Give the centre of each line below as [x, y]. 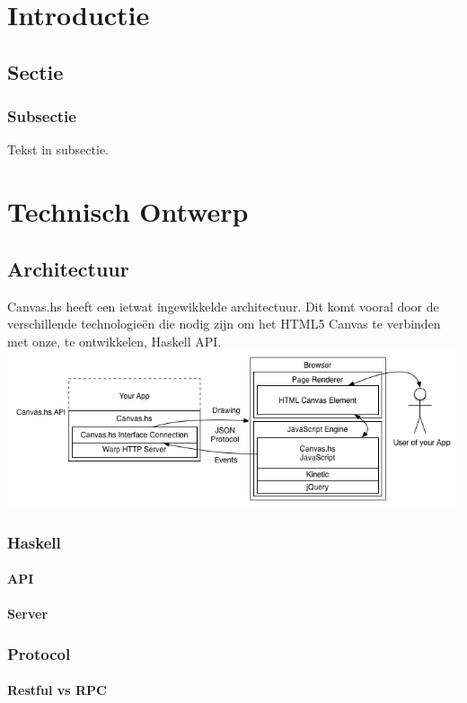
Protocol [39, 653]
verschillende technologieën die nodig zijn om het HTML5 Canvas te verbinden [224, 324]
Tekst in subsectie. [58, 149]
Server [28, 614]
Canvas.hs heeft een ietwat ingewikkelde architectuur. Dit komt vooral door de [223, 306]
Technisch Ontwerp [128, 211]
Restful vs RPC [57, 690]
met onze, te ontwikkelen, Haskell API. [115, 341]
